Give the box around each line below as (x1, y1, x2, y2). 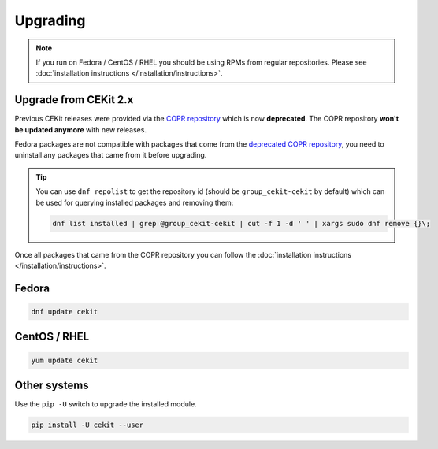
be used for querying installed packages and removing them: (35, 198, 234, 207)
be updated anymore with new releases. (14, 124, 147, 134)
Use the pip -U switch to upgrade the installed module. (14, 399, 197, 409)
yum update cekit (31, 355, 98, 365)
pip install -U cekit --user (31, 421, 144, 429)
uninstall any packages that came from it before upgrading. (14, 150, 207, 160)
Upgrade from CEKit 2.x (14, 93, 134, 106)
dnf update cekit (31, 307, 98, 316)
